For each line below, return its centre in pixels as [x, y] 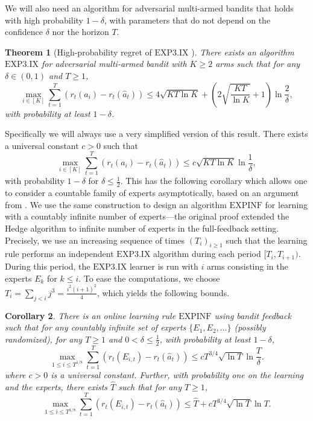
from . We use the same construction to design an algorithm [116, 204]
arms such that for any [258, 64]
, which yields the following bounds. [163, 292]
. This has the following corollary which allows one [214, 181]
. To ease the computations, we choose [149, 278]
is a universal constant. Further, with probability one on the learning [177, 374]
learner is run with [164, 266]
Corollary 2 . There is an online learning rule [90, 315]
